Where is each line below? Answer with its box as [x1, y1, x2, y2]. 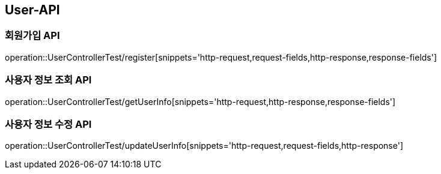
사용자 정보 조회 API [5, 74, 92, 86]
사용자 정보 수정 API [5, 118, 92, 130]
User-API [5, 2, 60, 17]
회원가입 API [5, 29, 60, 42]
